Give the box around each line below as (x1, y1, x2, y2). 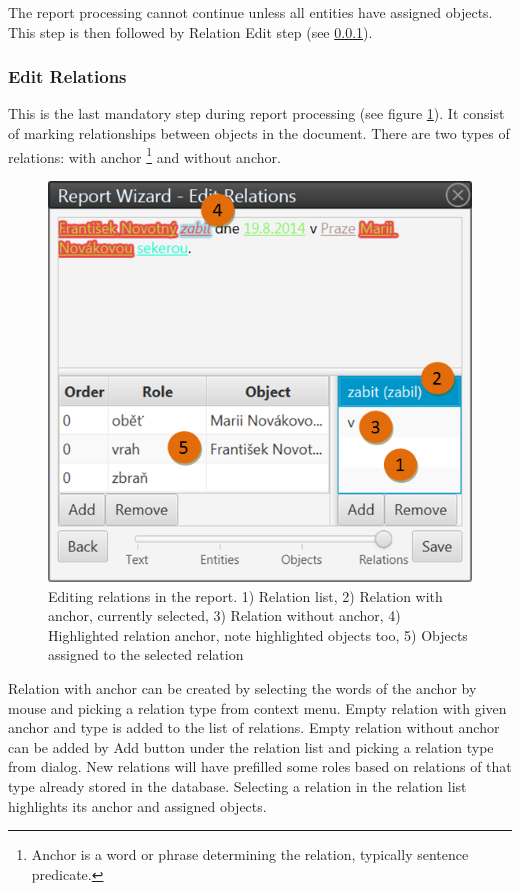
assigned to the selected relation (48, 644, 244, 665)
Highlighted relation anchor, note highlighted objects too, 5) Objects (48, 624, 468, 645)
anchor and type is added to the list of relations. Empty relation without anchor (8, 717, 500, 738)
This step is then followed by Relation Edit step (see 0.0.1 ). (8, 21, 373, 42)
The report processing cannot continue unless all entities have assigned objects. (8, 2, 493, 22)
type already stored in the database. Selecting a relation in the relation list (8, 775, 467, 796)
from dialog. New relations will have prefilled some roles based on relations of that (8, 756, 512, 777)
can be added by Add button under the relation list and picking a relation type (8, 736, 494, 757)
